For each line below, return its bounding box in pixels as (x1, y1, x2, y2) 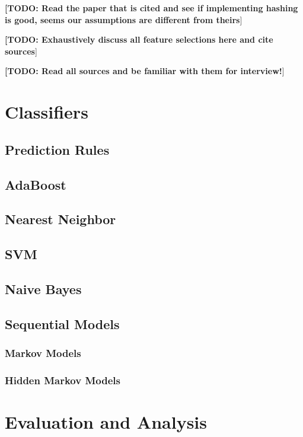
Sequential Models (5, 314, 120, 333)
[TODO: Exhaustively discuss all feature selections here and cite (5, 33, 273, 46)
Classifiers (5, 100, 88, 124)
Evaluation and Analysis (5, 409, 207, 433)
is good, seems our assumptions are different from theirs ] (5, 13, 243, 25)
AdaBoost (5, 175, 66, 193)
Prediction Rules (5, 140, 110, 158)
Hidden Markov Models (5, 372, 120, 387)
